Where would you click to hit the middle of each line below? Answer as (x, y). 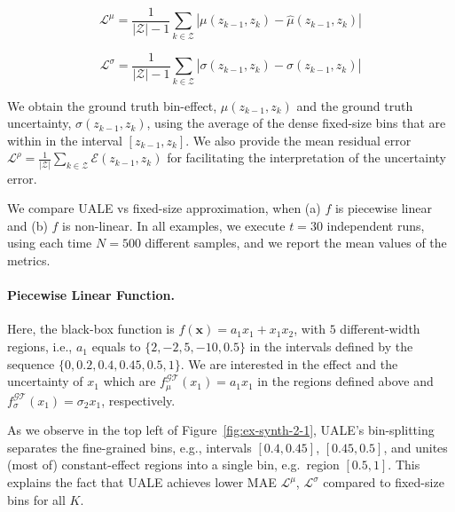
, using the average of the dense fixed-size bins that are (296, 123)
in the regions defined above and (345, 381)
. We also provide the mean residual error (298, 140)
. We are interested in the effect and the (289, 363)
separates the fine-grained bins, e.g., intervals (129, 447)
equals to (116, 347)
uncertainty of (45, 381)
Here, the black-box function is (91, 329)
